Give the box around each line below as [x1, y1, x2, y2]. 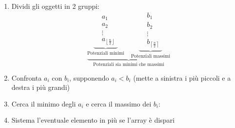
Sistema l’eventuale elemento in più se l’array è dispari [11, 115, 175, 125]
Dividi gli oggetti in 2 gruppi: [11, 1, 99, 11]
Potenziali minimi [87, 50, 124, 56]
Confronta [11, 72, 42, 83]
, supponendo [69, 72, 109, 83]
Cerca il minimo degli [11, 98, 76, 108]
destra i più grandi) [11, 82, 70, 92]
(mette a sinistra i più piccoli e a [133, 72, 231, 83]
